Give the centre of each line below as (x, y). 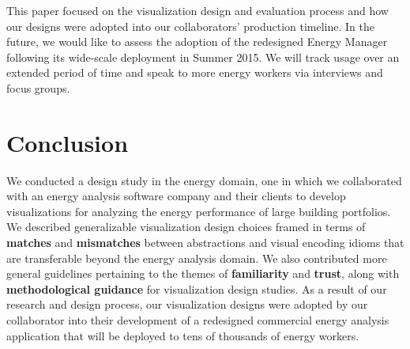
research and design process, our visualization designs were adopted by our (187, 304)
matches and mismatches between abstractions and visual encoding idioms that (205, 243)
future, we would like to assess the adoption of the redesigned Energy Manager (197, 42)
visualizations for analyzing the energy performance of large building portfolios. (199, 211)
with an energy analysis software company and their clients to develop (176, 196)
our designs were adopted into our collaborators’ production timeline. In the (191, 26)
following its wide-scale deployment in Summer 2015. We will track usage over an (203, 57)
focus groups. (38, 87)
